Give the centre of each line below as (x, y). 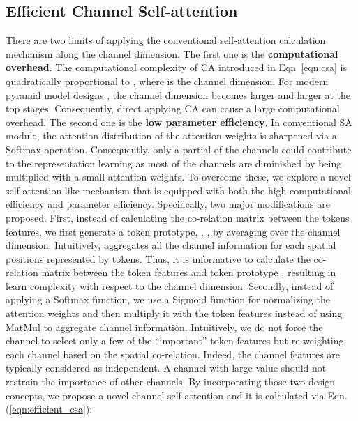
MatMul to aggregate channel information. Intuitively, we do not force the (164, 327)
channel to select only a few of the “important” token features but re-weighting (175, 340)
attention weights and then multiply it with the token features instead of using (174, 313)
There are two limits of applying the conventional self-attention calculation (166, 40)
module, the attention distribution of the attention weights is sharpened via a (171, 136)
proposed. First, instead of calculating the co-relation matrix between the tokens (178, 217)
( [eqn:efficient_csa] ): (49, 409)
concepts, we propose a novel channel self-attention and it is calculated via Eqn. (177, 395)
